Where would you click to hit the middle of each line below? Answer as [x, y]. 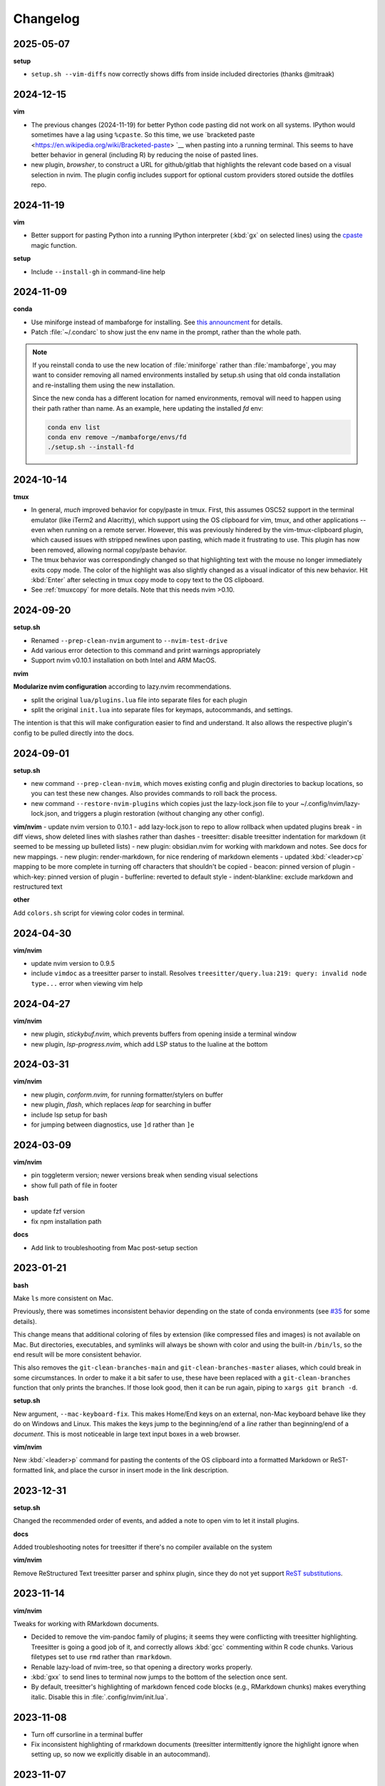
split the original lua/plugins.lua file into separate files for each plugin [139, 699]
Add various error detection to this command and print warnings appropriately [146, 651]
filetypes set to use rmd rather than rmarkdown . [101, 1657]
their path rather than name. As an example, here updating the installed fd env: [148, 408]
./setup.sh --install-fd [91, 447]
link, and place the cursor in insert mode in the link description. [136, 1470]
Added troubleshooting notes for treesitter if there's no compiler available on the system [143, 1547]
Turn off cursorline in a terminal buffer [87, 1734]
